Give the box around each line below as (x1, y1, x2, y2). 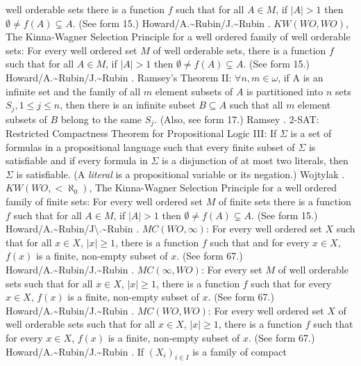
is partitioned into (246, 83, 324, 98)
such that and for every (210, 234, 310, 249)
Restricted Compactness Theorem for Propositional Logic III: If (6, 126, 277, 141)
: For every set (201, 262, 262, 276)
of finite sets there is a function (218, 194, 351, 209)
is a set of (290, 126, 332, 141)
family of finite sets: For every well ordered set (6, 194, 203, 209)
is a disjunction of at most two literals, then (162, 153, 349, 168)
